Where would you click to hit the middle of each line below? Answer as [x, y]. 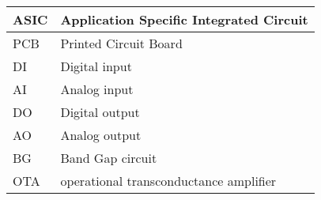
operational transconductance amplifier [168, 181]
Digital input [96, 66]
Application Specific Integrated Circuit [184, 19]
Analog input [97, 89]
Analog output [101, 135]
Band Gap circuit [109, 158]
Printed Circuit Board [121, 43]
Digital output [100, 112]
